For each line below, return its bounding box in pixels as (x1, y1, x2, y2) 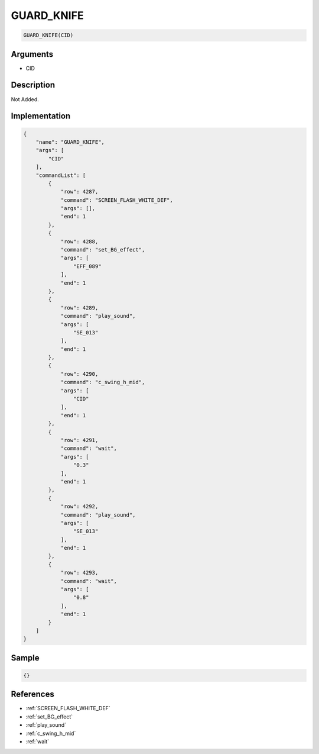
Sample (11, 653, 40, 663)
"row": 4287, (60, 188, 99, 195)
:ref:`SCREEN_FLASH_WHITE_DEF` (25, 705, 110, 712)
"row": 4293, (60, 569, 99, 576)
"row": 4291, (60, 437, 99, 443)
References (11, 689, 54, 700)
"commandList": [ (35, 172, 86, 179)
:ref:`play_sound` (25, 721, 67, 729)
